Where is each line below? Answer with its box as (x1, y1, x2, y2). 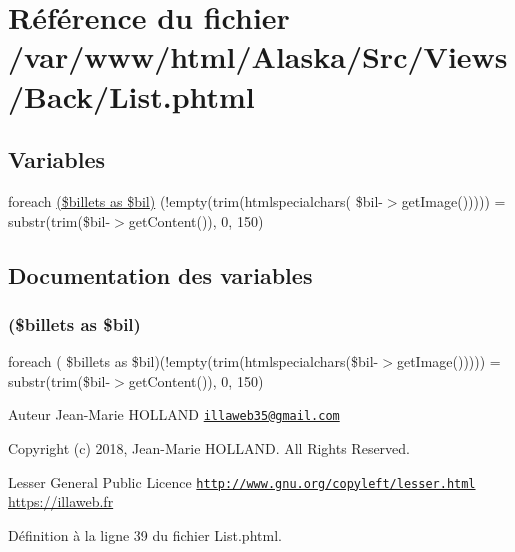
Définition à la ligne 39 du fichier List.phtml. (8, 524, 282, 545)
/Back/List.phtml (8, 75, 255, 116)
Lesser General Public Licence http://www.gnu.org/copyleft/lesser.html (8, 471, 476, 492)
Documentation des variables (8, 259, 313, 290)
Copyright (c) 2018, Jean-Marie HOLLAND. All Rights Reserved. (8, 437, 410, 458)
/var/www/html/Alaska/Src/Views (8, 36, 508, 77)
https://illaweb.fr (8, 491, 114, 512)
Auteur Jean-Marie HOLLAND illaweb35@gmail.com (8, 404, 340, 425)
